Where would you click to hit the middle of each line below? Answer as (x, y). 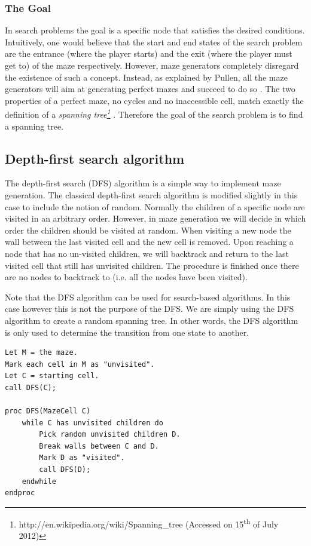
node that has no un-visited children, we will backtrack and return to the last (147, 253)
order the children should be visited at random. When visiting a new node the (148, 230)
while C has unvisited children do (92, 423)
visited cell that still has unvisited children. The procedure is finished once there (152, 265)
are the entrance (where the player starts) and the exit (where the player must (149, 53)
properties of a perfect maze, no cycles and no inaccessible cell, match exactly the (154, 100)
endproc (20, 493)
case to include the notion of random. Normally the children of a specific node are (155, 206)
